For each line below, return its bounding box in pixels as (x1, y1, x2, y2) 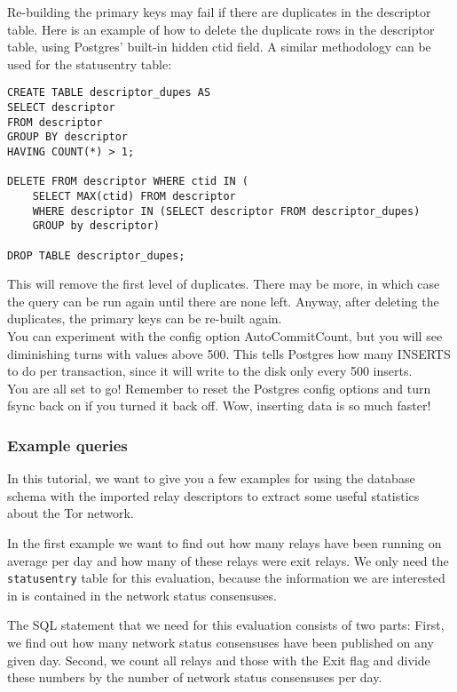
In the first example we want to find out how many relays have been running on (7, 534, 442, 552)
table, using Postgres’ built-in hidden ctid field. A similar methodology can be (7, 37, 431, 56)
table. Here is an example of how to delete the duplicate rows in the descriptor (7, 20, 435, 38)
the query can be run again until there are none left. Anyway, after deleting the (7, 291, 439, 310)
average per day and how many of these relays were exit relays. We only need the (7, 551, 449, 569)
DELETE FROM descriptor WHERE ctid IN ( (7, 175, 249, 188)
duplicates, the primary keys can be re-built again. (7, 309, 282, 328)
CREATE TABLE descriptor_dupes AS (7, 86, 211, 99)
